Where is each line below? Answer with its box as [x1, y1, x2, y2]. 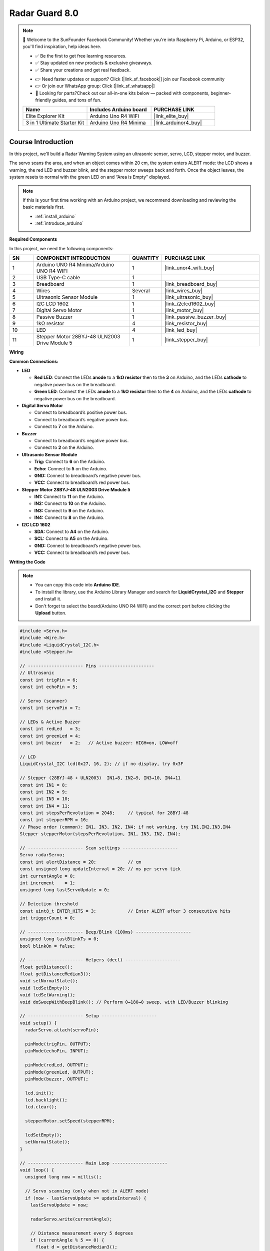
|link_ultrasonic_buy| [164, 294, 213, 301]
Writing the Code [9, 558, 46, 565]
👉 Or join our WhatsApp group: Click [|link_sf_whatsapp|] [35, 83, 155, 89]
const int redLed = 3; [19, 726, 81, 732]
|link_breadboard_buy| [164, 281, 217, 288]
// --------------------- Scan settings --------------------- [19, 845, 178, 851]
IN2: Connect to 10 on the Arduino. [34, 500, 106, 506]
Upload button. [35, 609, 67, 615]
